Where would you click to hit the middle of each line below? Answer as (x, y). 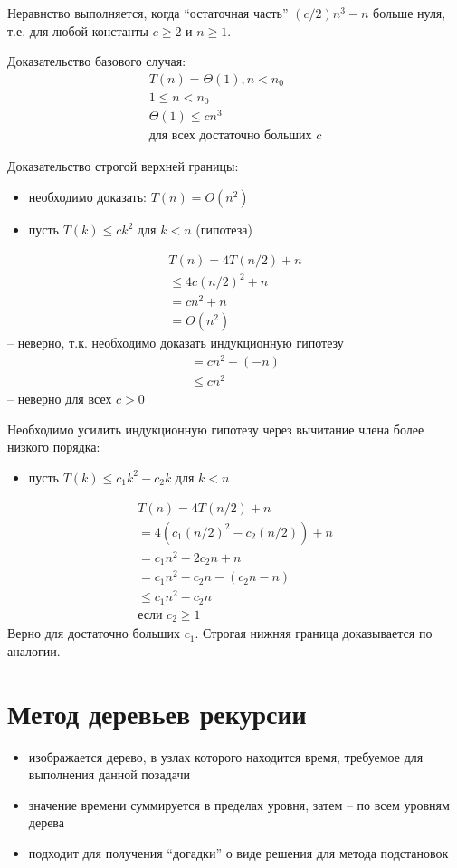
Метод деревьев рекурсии (157, 713)
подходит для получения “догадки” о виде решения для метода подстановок (238, 852)
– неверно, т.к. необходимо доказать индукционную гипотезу (176, 343)
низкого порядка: (54, 447)
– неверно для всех (60, 399)
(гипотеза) (224, 229)
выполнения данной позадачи (109, 774)
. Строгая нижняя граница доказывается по (314, 633)
